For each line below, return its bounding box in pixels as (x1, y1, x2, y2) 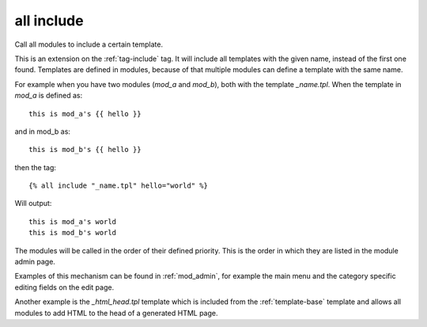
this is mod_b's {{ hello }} (28, 145, 142, 154)
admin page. (14, 257, 55, 267)
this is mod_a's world (28, 217, 117, 226)
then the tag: (14, 162, 57, 172)
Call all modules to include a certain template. (14, 40, 164, 49)
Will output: (14, 199, 52, 208)
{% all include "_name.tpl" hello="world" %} (28, 181, 209, 190)
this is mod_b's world (28, 228, 117, 238)
